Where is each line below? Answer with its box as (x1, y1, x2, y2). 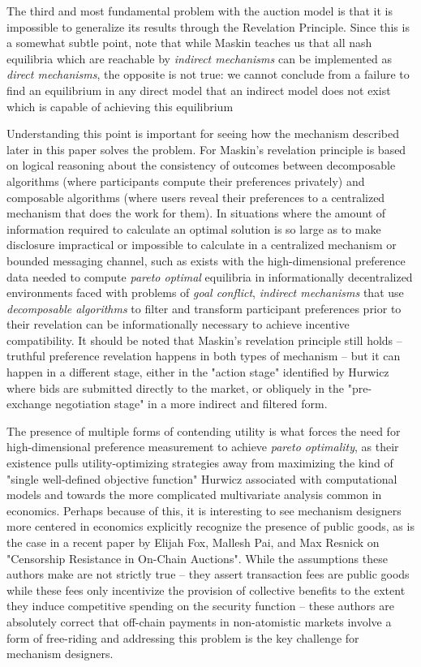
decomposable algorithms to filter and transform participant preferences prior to (6, 299, 402, 316)
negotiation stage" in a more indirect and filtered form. (54, 395, 328, 412)
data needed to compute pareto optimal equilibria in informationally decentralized (6, 268, 413, 285)
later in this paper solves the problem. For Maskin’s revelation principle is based (6, 140, 406, 157)
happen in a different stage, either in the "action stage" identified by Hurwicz (6, 364, 389, 381)
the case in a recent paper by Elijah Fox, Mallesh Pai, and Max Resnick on (6, 534, 380, 550)
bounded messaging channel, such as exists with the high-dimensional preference (6, 252, 406, 269)
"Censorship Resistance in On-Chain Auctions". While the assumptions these (6, 549, 388, 566)
